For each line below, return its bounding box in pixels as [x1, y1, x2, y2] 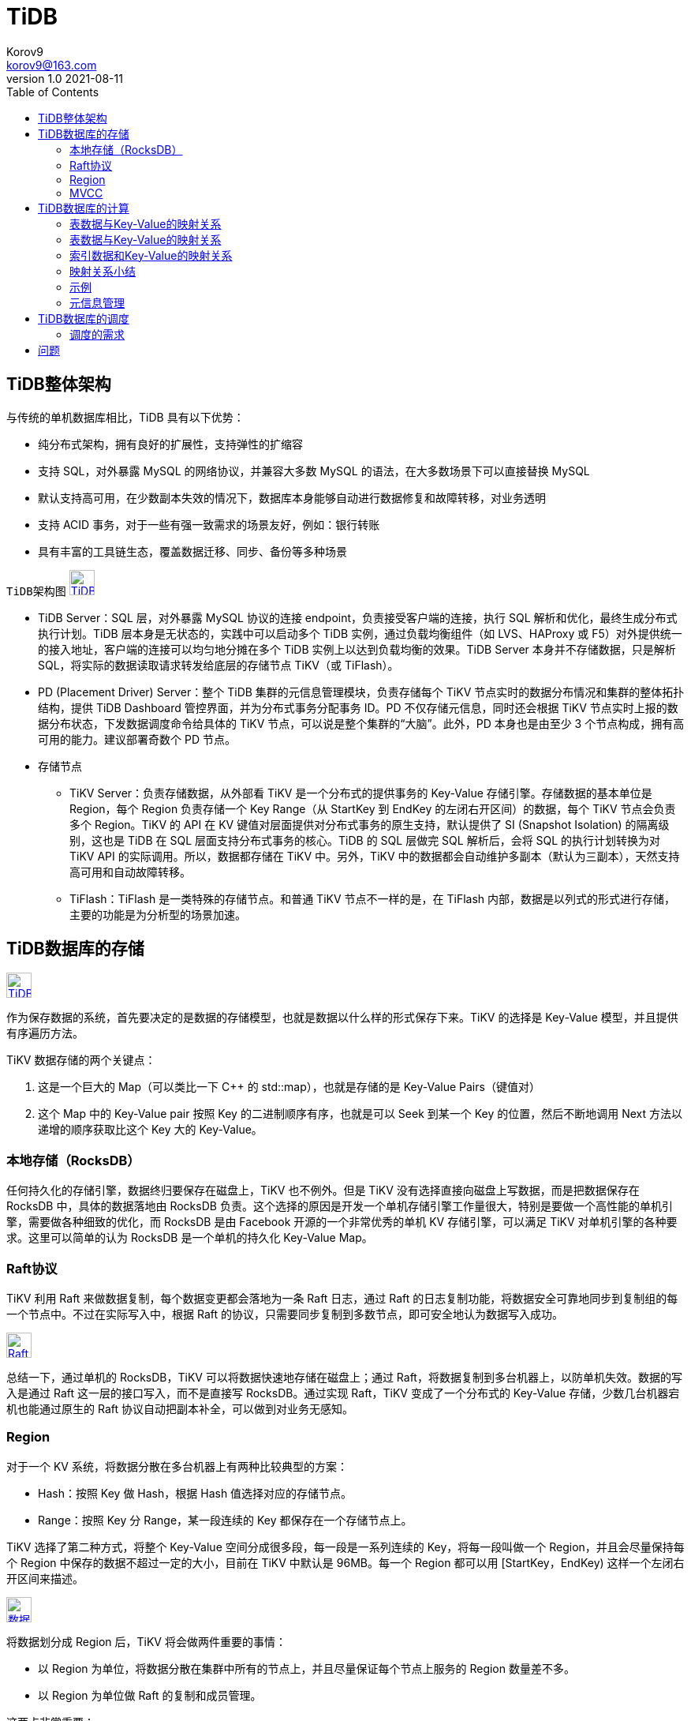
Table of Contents [6, 84, 99, 99]
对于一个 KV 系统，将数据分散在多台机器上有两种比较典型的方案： [6, 1459, 348, 1473]
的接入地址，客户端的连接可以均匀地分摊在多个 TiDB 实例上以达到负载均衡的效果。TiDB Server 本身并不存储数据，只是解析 [38, 642, 676, 656]
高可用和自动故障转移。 [69, 864, 191, 879]
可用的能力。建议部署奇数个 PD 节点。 [38, 732, 236, 746]
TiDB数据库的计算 [38, 201, 129, 215]
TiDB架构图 [6, 584, 66, 598]
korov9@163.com [6, 58, 97, 72]
